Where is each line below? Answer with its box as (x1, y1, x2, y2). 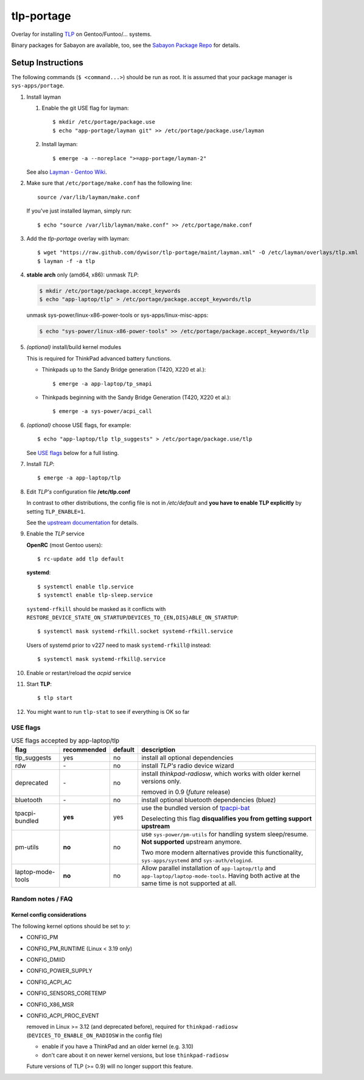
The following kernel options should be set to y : (11, 922, 131, 930)
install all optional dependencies (141, 754, 234, 762)
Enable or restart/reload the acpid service (26, 669, 131, 676)
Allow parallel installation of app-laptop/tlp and (141, 864, 276, 872)
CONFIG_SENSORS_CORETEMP (26, 990, 107, 997)
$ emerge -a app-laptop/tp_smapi (52, 380, 152, 387)
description (141, 746, 176, 754)
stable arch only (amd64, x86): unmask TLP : (26, 271, 139, 278)
